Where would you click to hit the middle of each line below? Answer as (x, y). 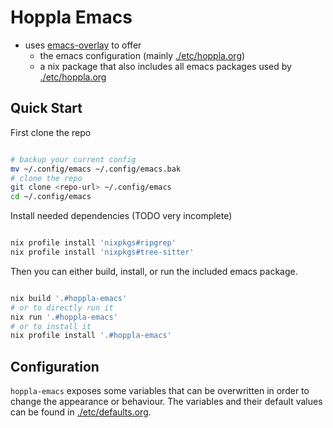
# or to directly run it (62, 307)
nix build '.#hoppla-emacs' (69, 298)
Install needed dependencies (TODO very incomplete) (121, 216)
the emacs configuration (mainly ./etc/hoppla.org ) (142, 55)
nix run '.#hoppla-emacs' (64, 317)
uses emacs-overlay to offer (83, 45)
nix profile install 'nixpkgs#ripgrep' (93, 243)
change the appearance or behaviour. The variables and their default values (166, 402)
